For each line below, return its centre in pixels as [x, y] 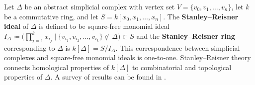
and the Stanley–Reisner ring [186, 36]
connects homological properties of [57, 67]
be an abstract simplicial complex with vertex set [100, 6]
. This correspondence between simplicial [178, 47]
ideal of [16, 26]
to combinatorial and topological [182, 67]
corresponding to [30, 47]
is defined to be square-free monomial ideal [104, 26]
